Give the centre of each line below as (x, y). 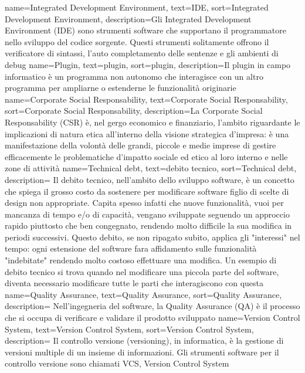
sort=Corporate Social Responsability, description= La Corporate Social (134, 111)
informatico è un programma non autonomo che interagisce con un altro (134, 76)
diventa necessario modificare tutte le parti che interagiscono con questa (134, 283)
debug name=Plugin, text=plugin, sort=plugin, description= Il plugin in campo (148, 64)
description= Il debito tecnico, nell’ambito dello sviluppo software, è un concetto (150, 179)
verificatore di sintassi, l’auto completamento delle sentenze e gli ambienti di (142, 53)
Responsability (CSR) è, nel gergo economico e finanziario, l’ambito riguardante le (152, 122)
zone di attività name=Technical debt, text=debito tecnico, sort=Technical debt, (151, 168)
